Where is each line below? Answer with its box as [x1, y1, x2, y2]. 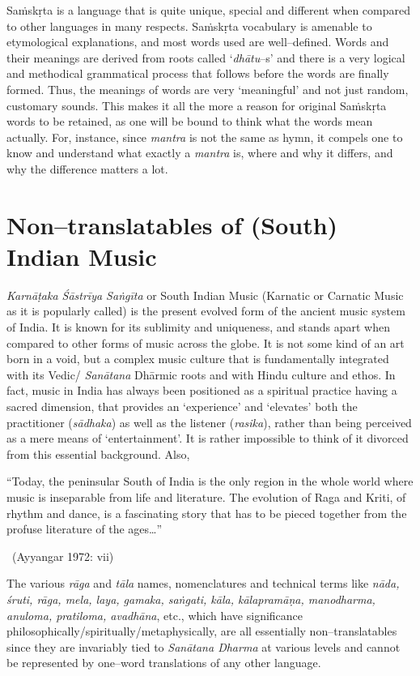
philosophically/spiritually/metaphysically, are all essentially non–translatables [6, 623, 397, 640]
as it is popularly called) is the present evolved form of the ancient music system [6, 302, 405, 319]
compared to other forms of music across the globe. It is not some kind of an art [6, 334, 405, 351]
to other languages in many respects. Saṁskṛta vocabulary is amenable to [6, 17, 372, 34]
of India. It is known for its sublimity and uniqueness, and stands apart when [6, 319, 390, 336]
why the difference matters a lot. [6, 160, 168, 177]
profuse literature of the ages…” [6, 520, 163, 537]
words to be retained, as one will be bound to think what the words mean [6, 113, 373, 130]
